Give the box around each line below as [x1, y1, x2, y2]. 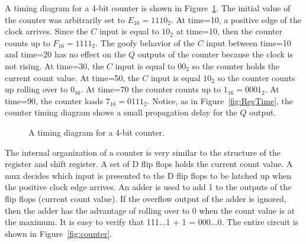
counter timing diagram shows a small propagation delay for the [5, 106, 237, 118]
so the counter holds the [192, 59, 280, 72]
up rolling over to [5, 83, 68, 95]
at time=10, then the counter [176, 25, 283, 37]
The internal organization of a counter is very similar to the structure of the [5, 146, 281, 158]
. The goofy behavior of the [95, 36, 195, 49]
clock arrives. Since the [5, 25, 88, 37]
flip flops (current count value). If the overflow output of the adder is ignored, [5, 192, 286, 204]
